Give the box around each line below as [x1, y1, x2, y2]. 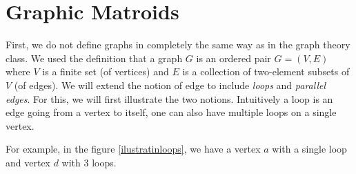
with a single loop [272, 142, 347, 156]
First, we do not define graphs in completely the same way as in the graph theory [6, 37, 350, 52]
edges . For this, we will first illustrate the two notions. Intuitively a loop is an [6, 91, 333, 106]
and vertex [6, 155, 50, 169]
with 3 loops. [61, 155, 117, 169]
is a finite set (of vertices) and [42, 64, 169, 79]
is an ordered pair [196, 50, 271, 65]
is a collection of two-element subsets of [182, 64, 350, 79]
